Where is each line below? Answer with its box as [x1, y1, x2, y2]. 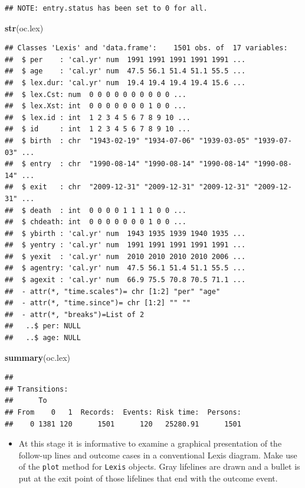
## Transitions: [5, 384, 68, 393]
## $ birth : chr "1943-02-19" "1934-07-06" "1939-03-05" [5, 136, 250, 145]
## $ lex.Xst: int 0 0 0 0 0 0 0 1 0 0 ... [5, 102, 186, 111]
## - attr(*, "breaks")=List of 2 [5, 310, 145, 319]
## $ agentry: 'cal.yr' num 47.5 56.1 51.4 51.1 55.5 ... [5, 264, 246, 273]
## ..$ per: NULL [5, 322, 81, 331]
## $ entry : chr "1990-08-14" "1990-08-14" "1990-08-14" [5, 160, 250, 169]
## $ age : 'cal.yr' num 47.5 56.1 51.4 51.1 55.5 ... [5, 67, 246, 76]
